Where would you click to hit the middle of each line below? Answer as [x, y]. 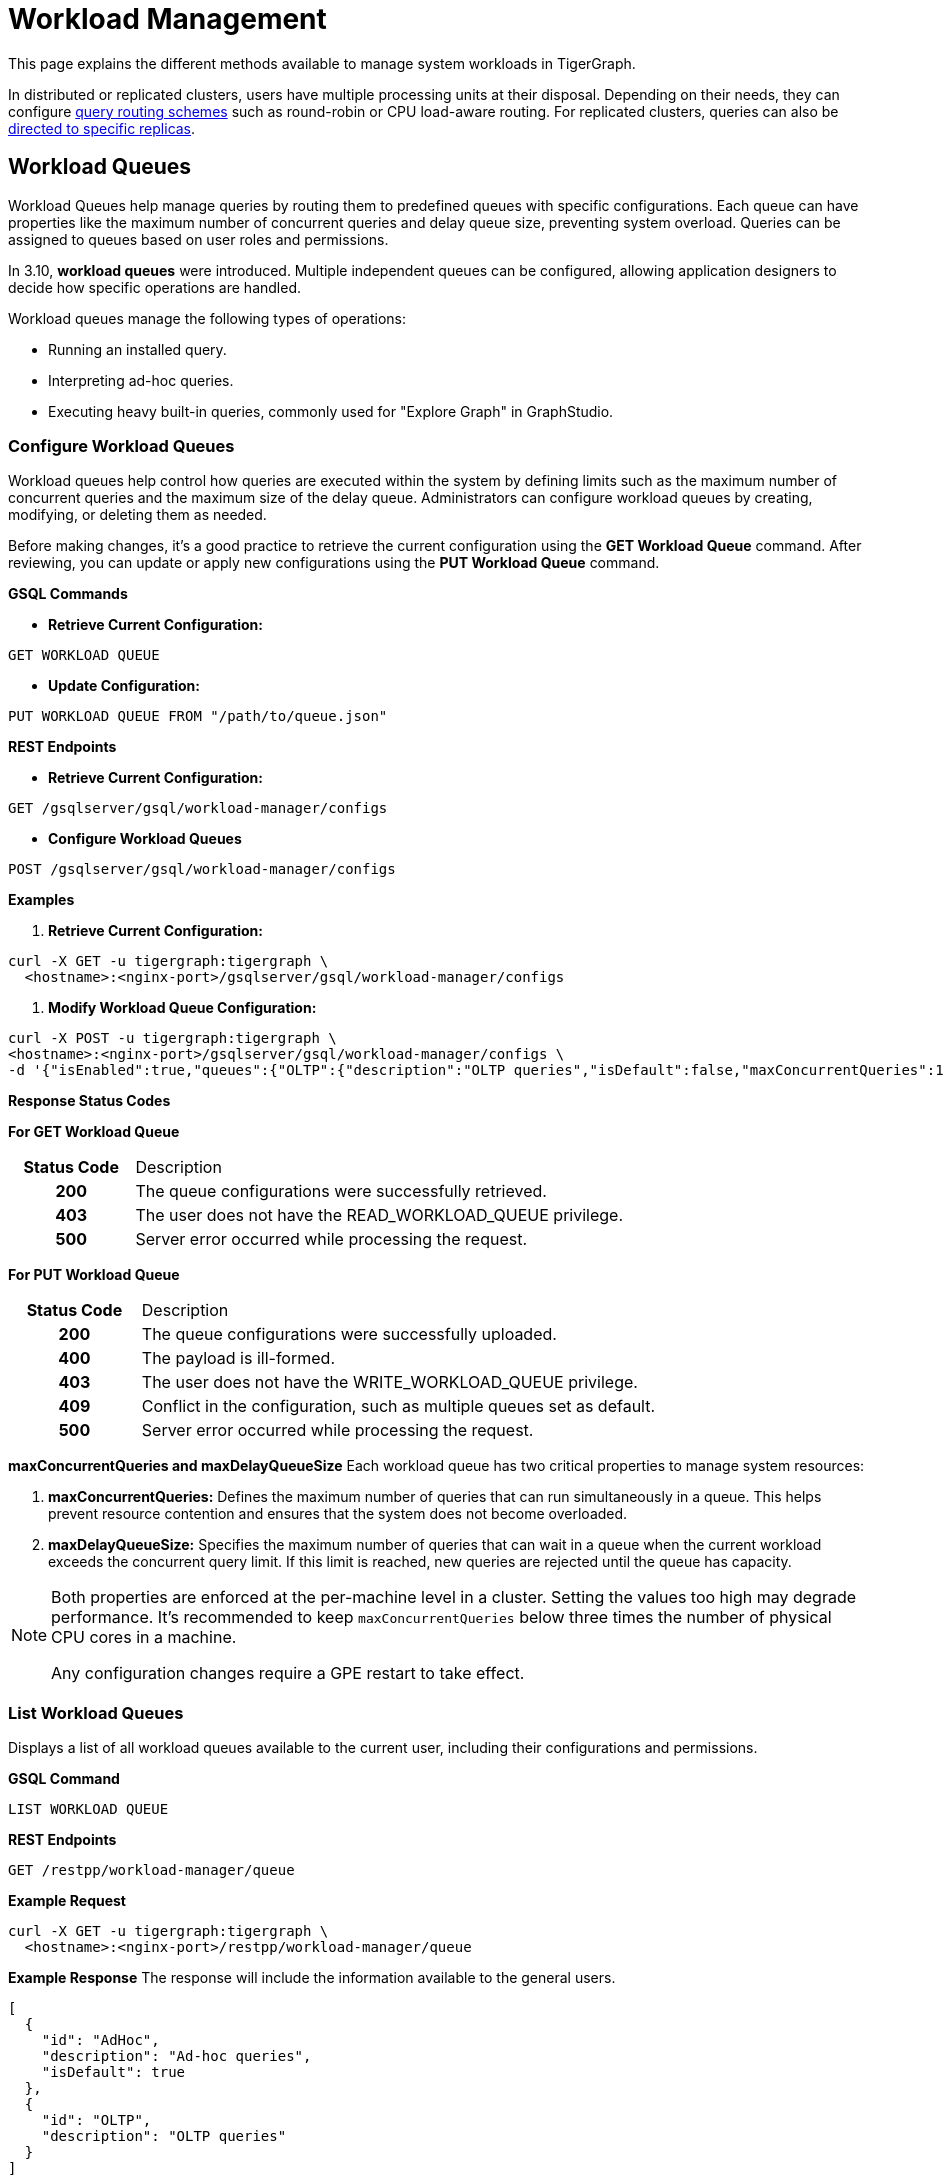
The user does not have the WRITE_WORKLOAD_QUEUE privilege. [389, 1382]
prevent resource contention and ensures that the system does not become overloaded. [338, 1514]
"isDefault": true [113, 2072]
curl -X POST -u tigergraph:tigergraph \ [172, 1038]
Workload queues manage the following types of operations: [207, 318]
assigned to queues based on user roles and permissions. [198, 239]
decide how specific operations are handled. [154, 287]
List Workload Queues [96, 1712]
